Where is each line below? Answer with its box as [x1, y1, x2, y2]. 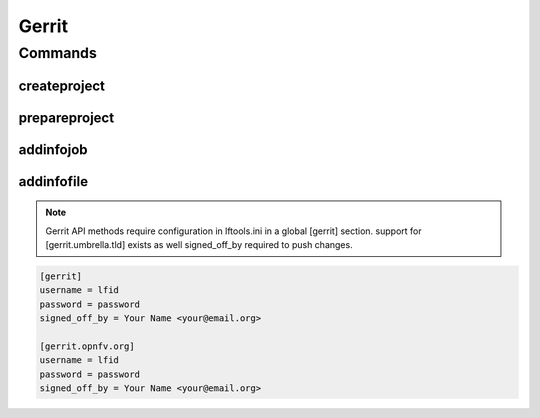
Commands [18, 44, 97, 62]
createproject [18, 77, 105, 94]
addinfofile [18, 173, 89, 190]
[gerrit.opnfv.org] [39, 340, 135, 352]
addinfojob [18, 141, 89, 158]
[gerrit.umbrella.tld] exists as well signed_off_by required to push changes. [45, 239, 354, 251]
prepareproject [18, 109, 115, 126]
